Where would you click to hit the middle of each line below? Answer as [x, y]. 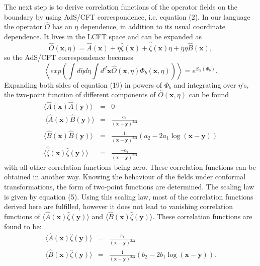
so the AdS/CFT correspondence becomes [69, 57]
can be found [209, 94]
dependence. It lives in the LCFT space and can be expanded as [103, 36]
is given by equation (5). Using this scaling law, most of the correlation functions [129, 196]
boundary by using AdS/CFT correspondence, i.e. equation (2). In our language [127, 16]
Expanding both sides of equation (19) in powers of [83, 84]
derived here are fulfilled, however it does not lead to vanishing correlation [119, 206]
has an [62, 26]
